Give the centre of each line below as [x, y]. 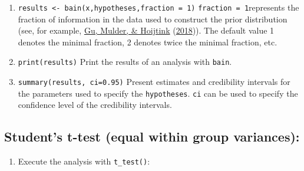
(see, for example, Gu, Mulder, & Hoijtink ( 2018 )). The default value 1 [146, 30]
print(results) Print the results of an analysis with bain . [125, 62]
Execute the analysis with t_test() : [84, 161]
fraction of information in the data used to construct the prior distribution [153, 19]
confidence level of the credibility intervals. [95, 105]
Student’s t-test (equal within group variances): [152, 137]
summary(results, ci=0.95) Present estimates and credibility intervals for [154, 82]
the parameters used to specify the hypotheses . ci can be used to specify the [158, 93]
